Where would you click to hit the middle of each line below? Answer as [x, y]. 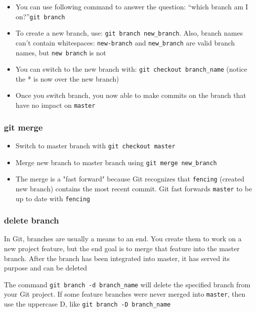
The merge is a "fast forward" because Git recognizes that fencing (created [130, 179]
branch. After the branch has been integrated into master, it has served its [117, 258]
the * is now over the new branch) [67, 78]
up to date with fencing [53, 198]
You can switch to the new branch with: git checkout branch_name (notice [131, 69]
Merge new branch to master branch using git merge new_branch [116, 162]
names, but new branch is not [61, 52]
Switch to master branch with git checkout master [95, 145]
